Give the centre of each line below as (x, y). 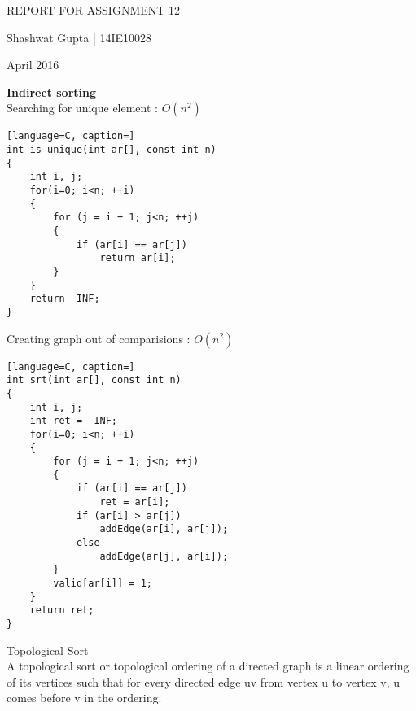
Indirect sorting (52, 92)
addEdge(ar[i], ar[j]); (164, 529)
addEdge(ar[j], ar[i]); (164, 556)
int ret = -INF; (74, 421)
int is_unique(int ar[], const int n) (112, 150)
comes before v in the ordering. (84, 698)
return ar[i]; (138, 258)
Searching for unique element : (82, 108)
